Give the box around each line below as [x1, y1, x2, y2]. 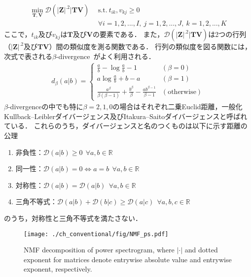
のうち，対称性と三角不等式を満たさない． [4, 213, 142, 223]
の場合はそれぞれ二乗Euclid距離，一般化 [112, 101, 243, 112]
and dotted [184, 245, 218, 255]
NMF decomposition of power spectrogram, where [24, 245, 175, 255]
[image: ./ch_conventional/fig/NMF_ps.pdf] [24, 230, 169, 238]
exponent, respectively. [24, 264, 92, 274]
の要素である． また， [92, 29, 164, 39]
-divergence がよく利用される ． [56, 51, 155, 61]
